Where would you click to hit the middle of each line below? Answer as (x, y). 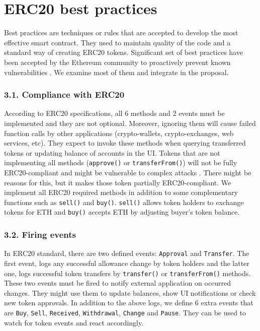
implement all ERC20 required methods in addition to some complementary (121, 192)
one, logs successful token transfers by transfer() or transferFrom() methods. (127, 273)
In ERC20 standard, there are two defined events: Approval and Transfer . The (127, 253)
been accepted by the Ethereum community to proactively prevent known (117, 62)
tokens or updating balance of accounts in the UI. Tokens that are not (112, 152)
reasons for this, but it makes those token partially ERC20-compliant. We (118, 182)
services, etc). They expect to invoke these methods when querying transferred (125, 143)
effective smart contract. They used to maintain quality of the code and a (117, 42)
